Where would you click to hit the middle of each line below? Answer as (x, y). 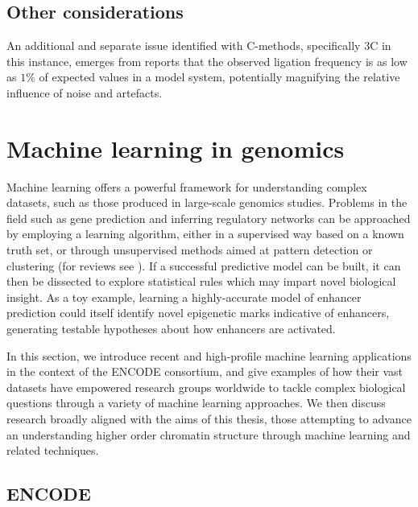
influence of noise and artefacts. (85, 92)
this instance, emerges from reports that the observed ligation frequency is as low (207, 61)
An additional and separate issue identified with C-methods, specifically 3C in (199, 45)
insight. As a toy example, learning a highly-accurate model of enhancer (184, 297)
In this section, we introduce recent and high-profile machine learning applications (209, 355)
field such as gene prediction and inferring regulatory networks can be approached (209, 218)
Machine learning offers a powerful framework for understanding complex (187, 186)
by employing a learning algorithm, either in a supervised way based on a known (205, 234)
